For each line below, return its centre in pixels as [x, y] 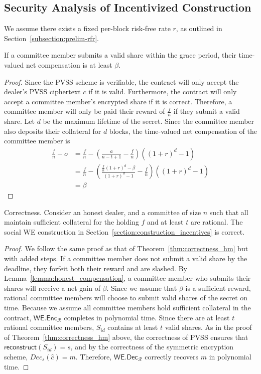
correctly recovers [172, 356]
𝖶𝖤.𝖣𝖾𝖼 [126, 357]
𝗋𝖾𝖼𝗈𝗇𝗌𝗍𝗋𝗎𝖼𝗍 [21, 348]
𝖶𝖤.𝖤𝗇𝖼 [45, 318]
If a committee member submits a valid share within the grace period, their [120, 55]
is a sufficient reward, [218, 288]
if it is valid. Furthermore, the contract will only [163, 91]
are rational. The [217, 222]
